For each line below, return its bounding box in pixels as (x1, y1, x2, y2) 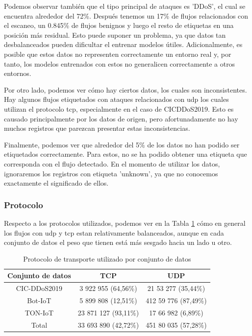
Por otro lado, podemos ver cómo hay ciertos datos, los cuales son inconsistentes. (4, 84, 247, 95)
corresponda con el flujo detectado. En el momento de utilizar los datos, (4, 158, 220, 168)
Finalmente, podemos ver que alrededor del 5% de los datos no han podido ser (4, 139, 240, 149)
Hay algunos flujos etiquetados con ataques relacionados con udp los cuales (4, 94, 229, 104)
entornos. (4, 68, 31, 78)
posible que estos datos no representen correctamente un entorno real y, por (4, 48, 231, 59)
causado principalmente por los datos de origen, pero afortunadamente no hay (4, 113, 238, 123)
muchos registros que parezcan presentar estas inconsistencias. (4, 123, 190, 133)
